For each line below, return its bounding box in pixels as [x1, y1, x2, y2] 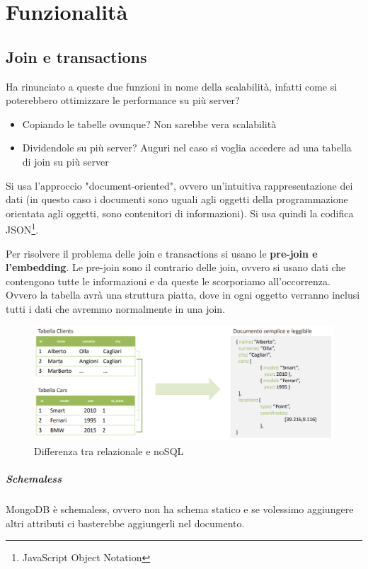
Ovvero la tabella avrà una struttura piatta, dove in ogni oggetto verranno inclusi [6, 287, 360, 302]
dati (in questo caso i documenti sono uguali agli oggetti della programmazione [6, 192, 348, 207]
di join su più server [22, 154, 109, 168]
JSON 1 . [6, 220, 39, 236]
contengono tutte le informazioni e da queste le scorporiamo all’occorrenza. [6, 273, 330, 288]
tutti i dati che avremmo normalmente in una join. [6, 301, 226, 316]
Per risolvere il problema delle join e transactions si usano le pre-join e [6, 246, 318, 260]
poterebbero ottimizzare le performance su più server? [6, 93, 240, 108]
